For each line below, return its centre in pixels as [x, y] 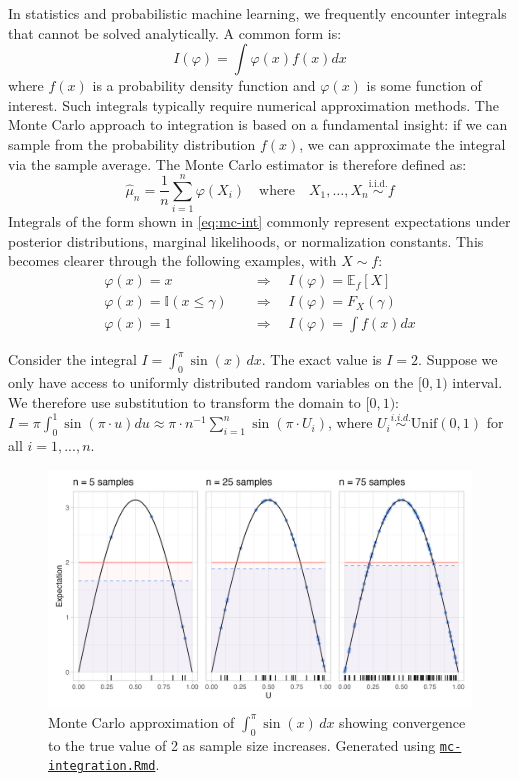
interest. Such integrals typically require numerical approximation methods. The [253, 104]
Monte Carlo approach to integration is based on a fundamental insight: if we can [258, 124]
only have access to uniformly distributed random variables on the [211, 381]
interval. [477, 381]
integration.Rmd [102, 766]
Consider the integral [72, 359]
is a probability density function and [204, 85]
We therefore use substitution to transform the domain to [184, 401]
